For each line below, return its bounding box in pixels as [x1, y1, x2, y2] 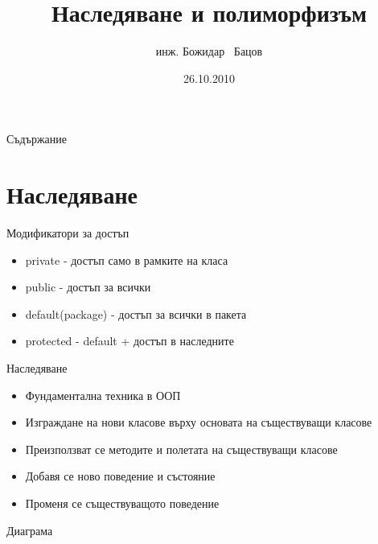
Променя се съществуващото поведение [25, 494, 220, 511]
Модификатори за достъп [6, 225, 129, 241]
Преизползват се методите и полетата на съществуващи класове [25, 440, 338, 457]
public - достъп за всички [25, 278, 151, 295]
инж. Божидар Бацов [155, 43, 263, 60]
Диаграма [6, 521, 53, 538]
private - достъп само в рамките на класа [25, 251, 228, 268]
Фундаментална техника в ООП [25, 386, 181, 403]
